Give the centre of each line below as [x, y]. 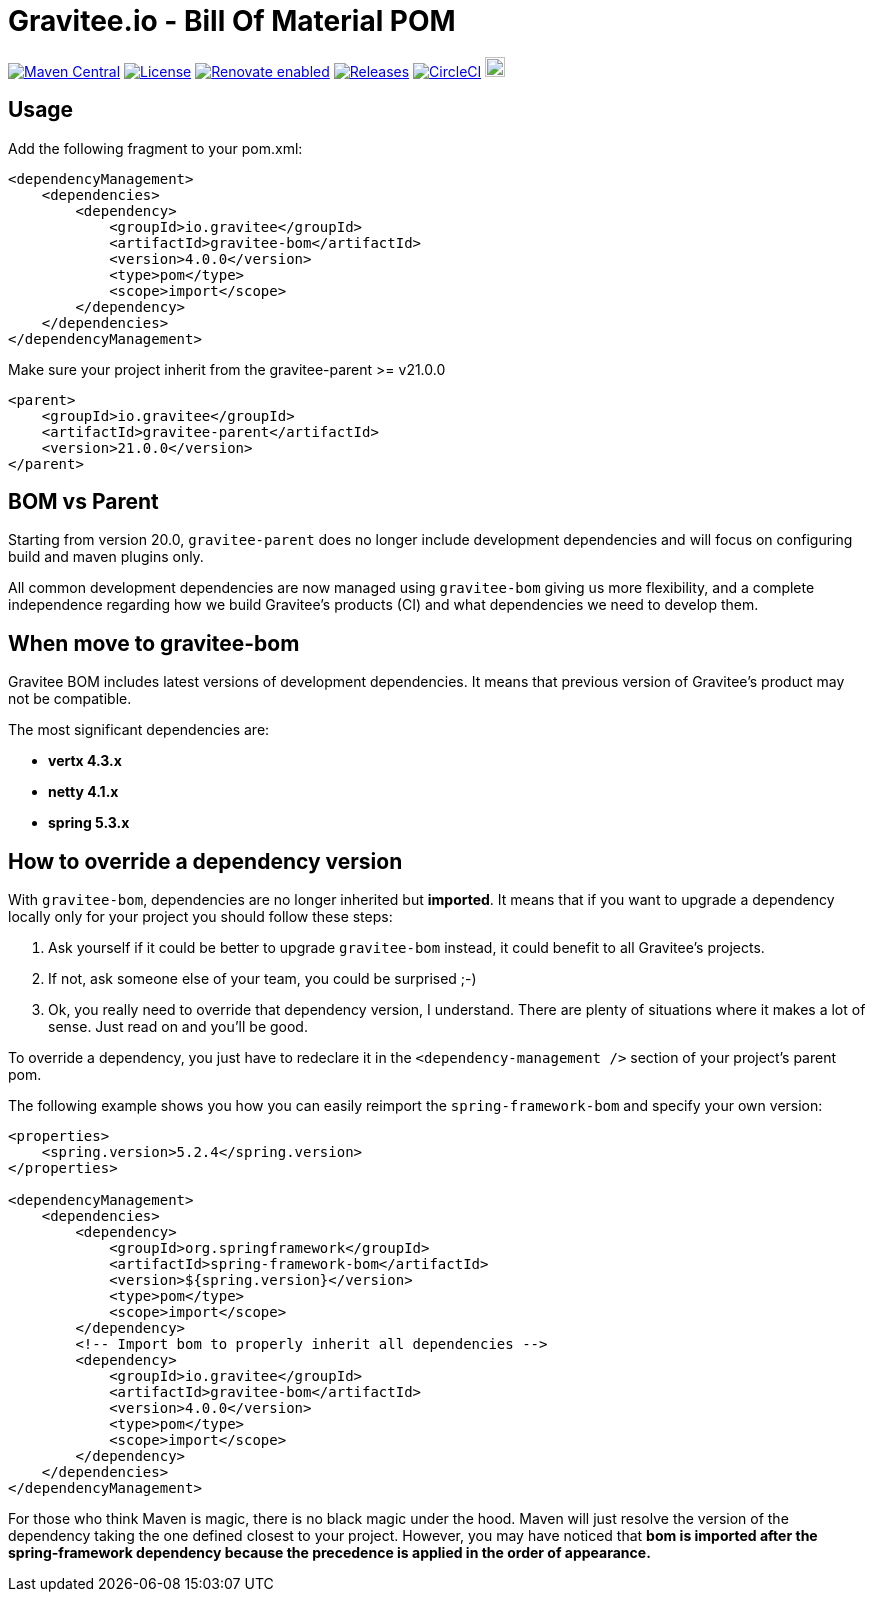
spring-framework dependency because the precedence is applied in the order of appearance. [329, 1553]
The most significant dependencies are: [139, 730]
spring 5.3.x [89, 823]
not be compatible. [70, 699]
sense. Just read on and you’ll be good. [178, 1027]
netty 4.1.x [83, 792]
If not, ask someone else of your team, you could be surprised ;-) [262, 979]
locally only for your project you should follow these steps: [200, 917]
